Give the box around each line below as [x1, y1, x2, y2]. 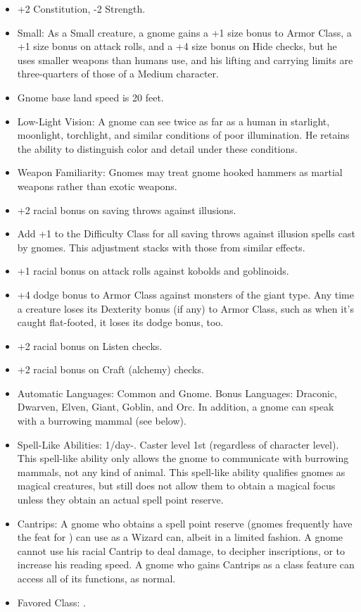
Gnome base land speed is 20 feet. [17, 89, 164, 104]
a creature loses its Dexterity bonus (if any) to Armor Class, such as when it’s [17, 301, 354, 316]
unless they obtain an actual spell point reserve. [17, 492, 224, 507]
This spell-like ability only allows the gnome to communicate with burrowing [17, 451, 349, 466]
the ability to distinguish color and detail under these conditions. [17, 141, 298, 156]
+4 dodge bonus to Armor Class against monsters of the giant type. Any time [17, 287, 354, 301]
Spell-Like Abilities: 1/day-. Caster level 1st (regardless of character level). [17, 437, 339, 451]
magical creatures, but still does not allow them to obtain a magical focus [17, 478, 336, 493]
